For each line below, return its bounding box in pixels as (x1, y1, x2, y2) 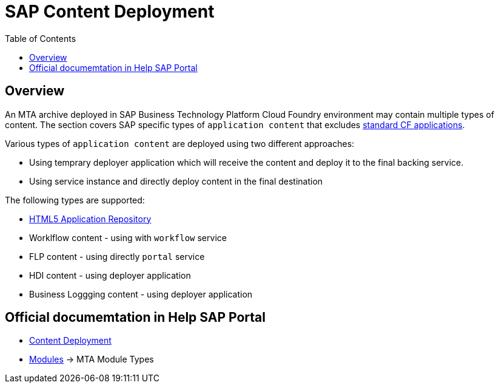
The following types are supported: (5, 194, 145, 205)
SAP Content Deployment (5, 1, 215, 22)
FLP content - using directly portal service (29, 251, 205, 262)
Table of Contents (5, 33, 76, 44)
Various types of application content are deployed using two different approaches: (5, 138, 355, 149)
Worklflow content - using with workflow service (29, 232, 227, 243)
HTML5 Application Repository (29, 213, 152, 224)
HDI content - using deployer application (29, 270, 191, 281)
